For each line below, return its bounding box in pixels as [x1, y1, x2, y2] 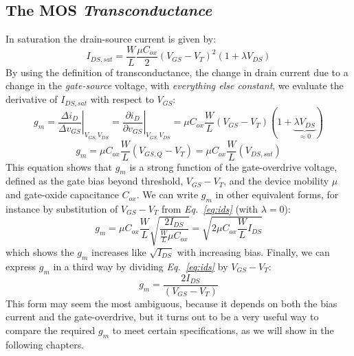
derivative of [5, 92, 58, 106]
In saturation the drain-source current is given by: [5, 32, 217, 46]
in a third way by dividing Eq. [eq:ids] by [53, 259, 228, 273]
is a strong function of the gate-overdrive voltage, [129, 159, 338, 174]
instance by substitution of [5, 201, 118, 215]
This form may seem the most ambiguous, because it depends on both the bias [5, 296, 338, 310]
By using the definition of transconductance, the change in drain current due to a [5, 64, 349, 79]
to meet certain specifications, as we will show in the [112, 322, 334, 337]
